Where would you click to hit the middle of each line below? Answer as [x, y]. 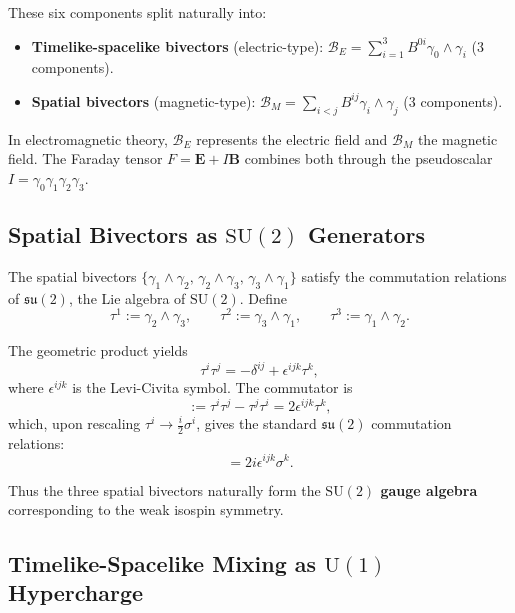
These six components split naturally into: [137, 12]
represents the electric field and [292, 138]
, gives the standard [256, 423]
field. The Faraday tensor [85, 158]
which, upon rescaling [74, 423]
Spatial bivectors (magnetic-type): [143, 100]
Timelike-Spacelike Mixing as [162, 563]
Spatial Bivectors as [113, 234]
